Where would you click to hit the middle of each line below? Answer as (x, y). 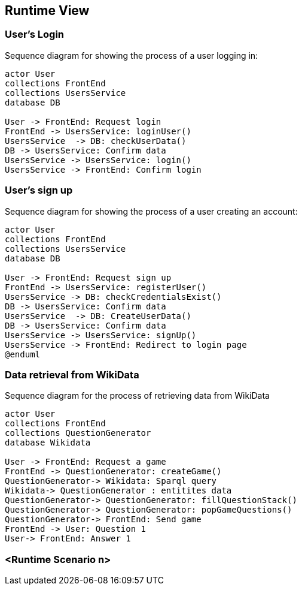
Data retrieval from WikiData (72, 374)
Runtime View (47, 10)
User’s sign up (39, 190)
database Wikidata (48, 443)
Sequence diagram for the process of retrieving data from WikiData (137, 396)
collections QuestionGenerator (78, 433)
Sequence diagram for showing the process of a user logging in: (132, 55)
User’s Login (35, 34)
